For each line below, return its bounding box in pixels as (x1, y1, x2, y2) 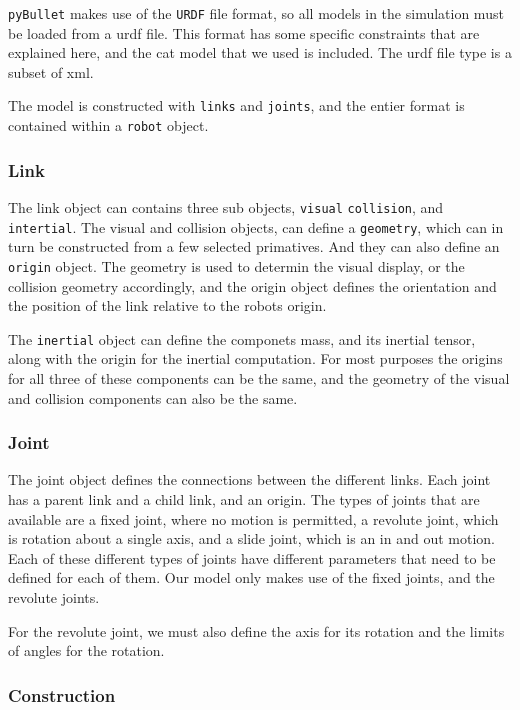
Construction (8, 682, 116, 707)
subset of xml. (8, 61, 94, 82)
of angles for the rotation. (8, 640, 165, 661)
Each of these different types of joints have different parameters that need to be (8, 547, 496, 568)
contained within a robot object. (8, 115, 209, 136)
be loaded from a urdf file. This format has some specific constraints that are (8, 22, 480, 43)
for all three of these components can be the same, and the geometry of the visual (8, 367, 510, 388)
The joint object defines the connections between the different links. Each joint (8, 469, 491, 490)
